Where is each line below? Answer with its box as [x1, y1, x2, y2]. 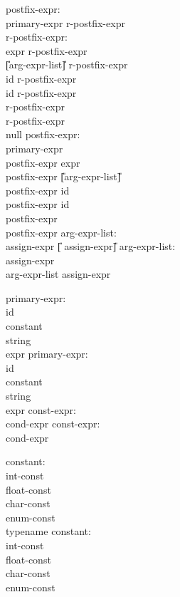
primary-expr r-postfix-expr [6, 15, 125, 30]
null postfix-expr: [6, 127, 80, 142]
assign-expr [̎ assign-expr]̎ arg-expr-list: [6, 239, 176, 254]
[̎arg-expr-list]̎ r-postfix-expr [6, 57, 128, 72]
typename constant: [6, 524, 91, 539]
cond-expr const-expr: [6, 416, 100, 431]
